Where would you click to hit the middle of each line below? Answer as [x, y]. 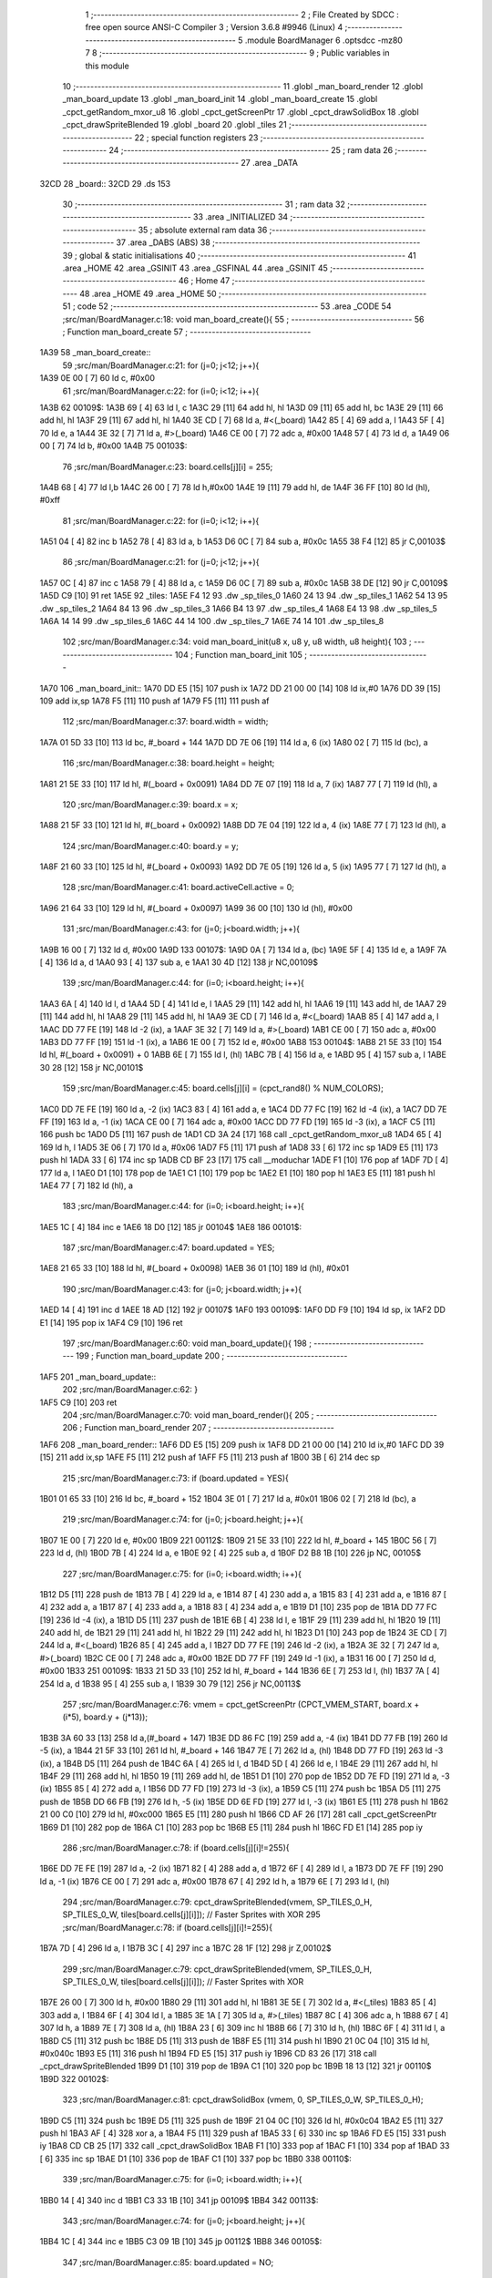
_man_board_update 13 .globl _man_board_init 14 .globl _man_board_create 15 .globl [220, 99]
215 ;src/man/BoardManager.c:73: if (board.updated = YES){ [175, 1478]
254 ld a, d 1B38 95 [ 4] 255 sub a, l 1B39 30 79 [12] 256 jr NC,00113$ [170, 1683]
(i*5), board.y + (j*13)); [105, 1717]
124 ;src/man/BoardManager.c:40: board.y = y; [150, 846]
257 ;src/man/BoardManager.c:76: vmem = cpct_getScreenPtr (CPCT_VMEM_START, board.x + [241, 1705]
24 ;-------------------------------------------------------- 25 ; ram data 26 [251, 149]
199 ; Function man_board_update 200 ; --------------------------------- [212, 1356]
